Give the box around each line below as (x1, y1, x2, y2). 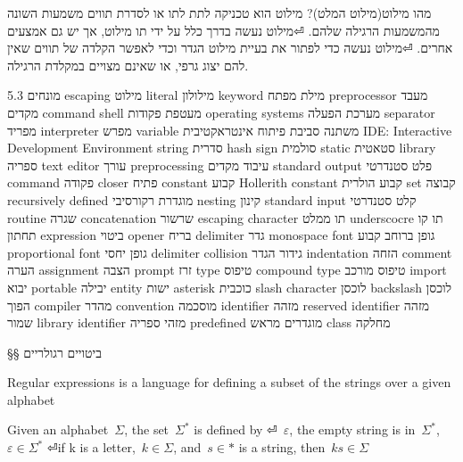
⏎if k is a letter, (46, 438, 136, 457)
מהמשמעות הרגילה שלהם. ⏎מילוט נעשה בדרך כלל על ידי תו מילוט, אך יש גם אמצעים (7, 21, 440, 39)
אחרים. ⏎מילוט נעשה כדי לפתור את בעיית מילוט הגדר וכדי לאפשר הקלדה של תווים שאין (7, 38, 453, 57)
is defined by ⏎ (194, 420, 277, 439)
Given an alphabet (7, 420, 109, 439)
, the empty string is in (289, 420, 416, 439)
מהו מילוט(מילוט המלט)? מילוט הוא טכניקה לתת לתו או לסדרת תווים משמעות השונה (7, 4, 432, 21)
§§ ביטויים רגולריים (7, 342, 102, 361)
